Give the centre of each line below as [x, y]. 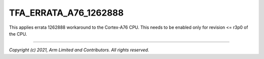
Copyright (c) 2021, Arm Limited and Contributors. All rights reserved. [79, 50]
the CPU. [18, 34]
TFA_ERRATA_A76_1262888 [66, 13]
